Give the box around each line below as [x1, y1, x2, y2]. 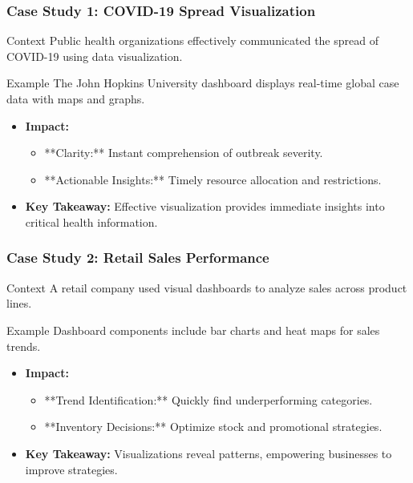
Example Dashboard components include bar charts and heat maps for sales [6, 321, 380, 338]
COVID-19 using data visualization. [6, 47, 183, 64]
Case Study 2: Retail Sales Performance [6, 248, 269, 268]
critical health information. [25, 213, 158, 230]
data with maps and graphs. [6, 91, 145, 107]
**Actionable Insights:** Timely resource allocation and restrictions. [44, 171, 382, 187]
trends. [6, 337, 41, 354]
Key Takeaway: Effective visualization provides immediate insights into [25, 198, 385, 215]
